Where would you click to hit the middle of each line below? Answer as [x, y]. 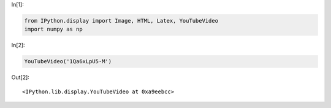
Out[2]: [21, 77]
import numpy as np [53, 29]
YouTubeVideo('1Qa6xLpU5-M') [68, 62]
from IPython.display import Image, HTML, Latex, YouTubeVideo [121, 21]
